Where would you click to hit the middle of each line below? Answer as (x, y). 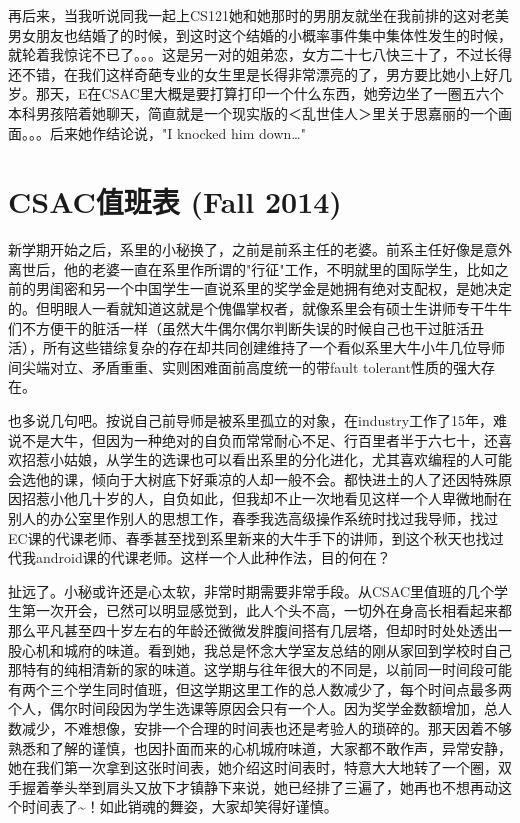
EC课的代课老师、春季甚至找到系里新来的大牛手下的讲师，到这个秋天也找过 (256, 537)
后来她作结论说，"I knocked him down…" (177, 132)
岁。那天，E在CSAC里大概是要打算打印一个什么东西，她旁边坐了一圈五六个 (256, 93)
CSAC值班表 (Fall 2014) (175, 201)
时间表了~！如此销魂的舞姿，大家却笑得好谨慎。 (179, 806)
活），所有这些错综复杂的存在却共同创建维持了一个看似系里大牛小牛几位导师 (256, 347)
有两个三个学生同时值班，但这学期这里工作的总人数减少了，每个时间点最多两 (260, 688)
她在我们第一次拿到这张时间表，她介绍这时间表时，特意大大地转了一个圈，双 (260, 767)
